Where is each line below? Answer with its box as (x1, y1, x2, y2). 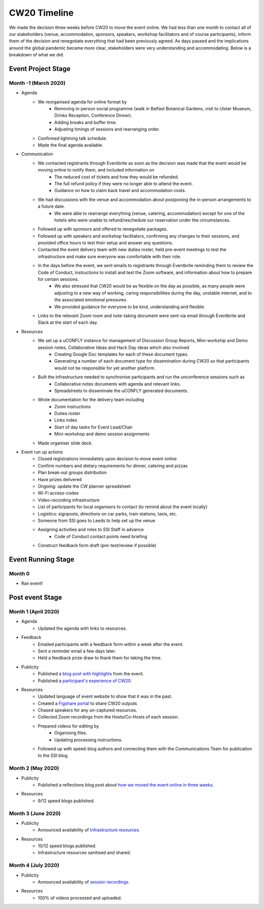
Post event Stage (9, 593, 62, 602)
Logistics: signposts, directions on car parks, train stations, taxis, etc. (38, 511, 177, 516)
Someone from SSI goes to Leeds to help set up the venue (38, 517, 155, 523)
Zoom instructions (54, 403, 91, 409)
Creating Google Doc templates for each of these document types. (54, 351, 189, 357)
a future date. (38, 203, 66, 209)
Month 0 (9, 570, 30, 577)
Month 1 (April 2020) (9, 608, 60, 615)
